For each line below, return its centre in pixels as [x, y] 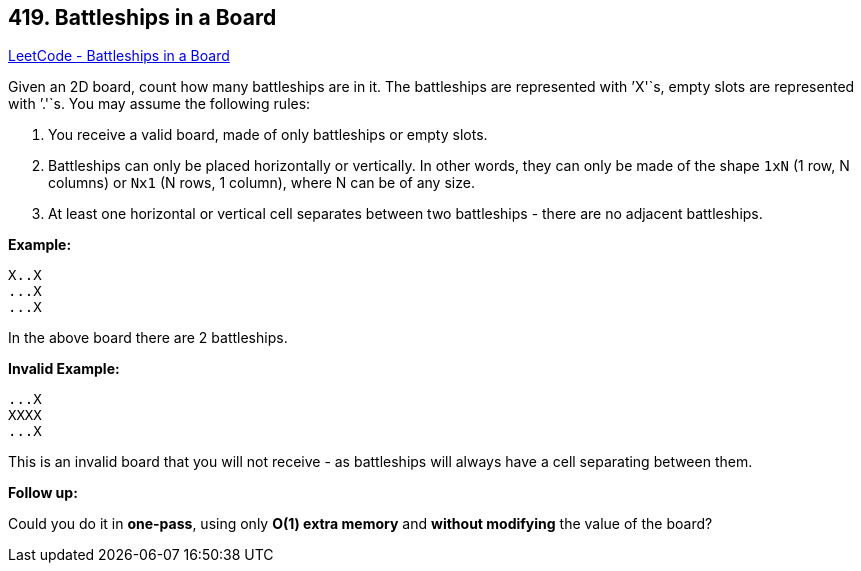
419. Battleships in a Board [142, 17]
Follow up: [43, 493]
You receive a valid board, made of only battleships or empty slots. [268, 135]
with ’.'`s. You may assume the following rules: [159, 104]
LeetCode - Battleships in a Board [119, 56]
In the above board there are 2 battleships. [148, 338]
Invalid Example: [64, 369]
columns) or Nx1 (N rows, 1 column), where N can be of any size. [261, 183]
